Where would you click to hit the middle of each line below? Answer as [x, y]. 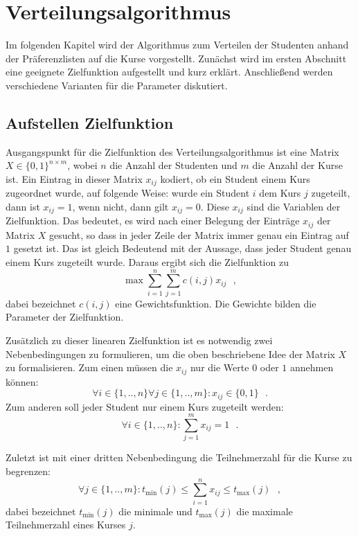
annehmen [312, 367]
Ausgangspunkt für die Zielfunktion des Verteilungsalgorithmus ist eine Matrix [172, 151]
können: [22, 381]
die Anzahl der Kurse [297, 165]
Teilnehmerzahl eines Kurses [66, 525]
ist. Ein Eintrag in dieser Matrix [74, 178]
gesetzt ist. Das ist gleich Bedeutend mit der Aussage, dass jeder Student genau [182, 248]
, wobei [82, 165]
